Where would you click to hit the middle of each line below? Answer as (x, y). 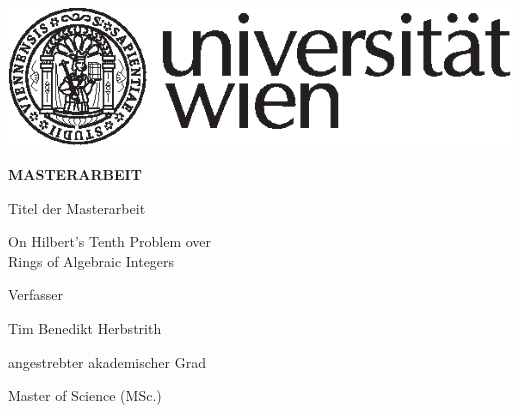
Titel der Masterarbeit (77, 207)
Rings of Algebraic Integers (91, 260)
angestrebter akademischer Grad (107, 361)
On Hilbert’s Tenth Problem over (110, 241)
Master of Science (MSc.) (85, 395)
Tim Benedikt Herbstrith (85, 328)
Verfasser (36, 294)
